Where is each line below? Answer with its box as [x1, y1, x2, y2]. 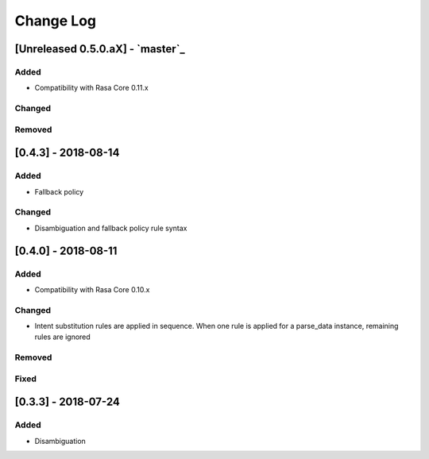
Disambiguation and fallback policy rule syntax [34, 223, 187, 233]
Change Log [14, 12, 97, 29]
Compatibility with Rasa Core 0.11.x [34, 83, 149, 93]
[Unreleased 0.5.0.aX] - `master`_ [14, 42, 186, 56]
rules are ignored [34, 332, 91, 341]
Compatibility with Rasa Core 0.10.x [34, 284, 150, 294]
